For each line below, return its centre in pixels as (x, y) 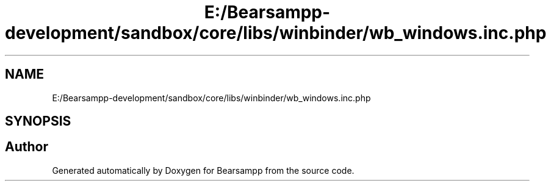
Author (27, 147)
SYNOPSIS (38, 121)
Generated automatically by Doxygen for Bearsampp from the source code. (203, 170)
